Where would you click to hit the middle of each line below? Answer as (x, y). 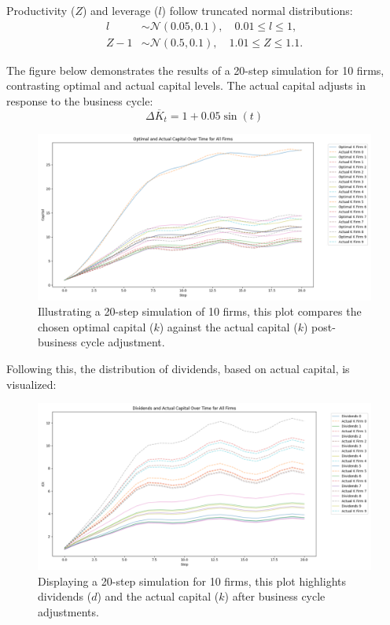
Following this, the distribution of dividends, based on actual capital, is (178, 369)
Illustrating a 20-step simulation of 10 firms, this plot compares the (200, 311)
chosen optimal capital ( (96, 326)
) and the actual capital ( (158, 596)
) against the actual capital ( (228, 326)
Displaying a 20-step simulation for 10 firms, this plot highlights (192, 581)
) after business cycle (275, 596)
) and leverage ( (120, 10)
